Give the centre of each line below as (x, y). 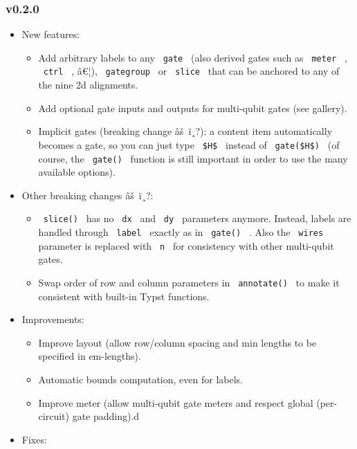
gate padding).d (106, 416)
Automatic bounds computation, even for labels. (140, 379)
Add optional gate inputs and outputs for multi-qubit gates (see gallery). (193, 108)
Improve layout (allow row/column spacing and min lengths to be (177, 342)
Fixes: (34, 439)
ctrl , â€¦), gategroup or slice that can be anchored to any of (191, 71)
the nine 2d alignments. (88, 85)
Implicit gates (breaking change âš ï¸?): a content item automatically (185, 131)
